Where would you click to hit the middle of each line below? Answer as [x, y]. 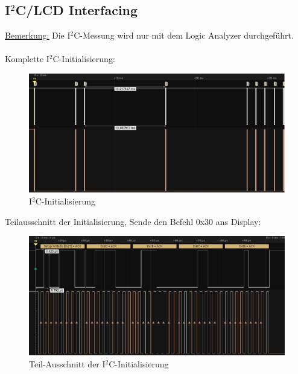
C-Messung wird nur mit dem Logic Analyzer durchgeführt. [184, 35]
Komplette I [27, 59]
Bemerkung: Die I [38, 35]
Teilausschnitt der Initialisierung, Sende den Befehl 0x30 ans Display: [133, 221]
